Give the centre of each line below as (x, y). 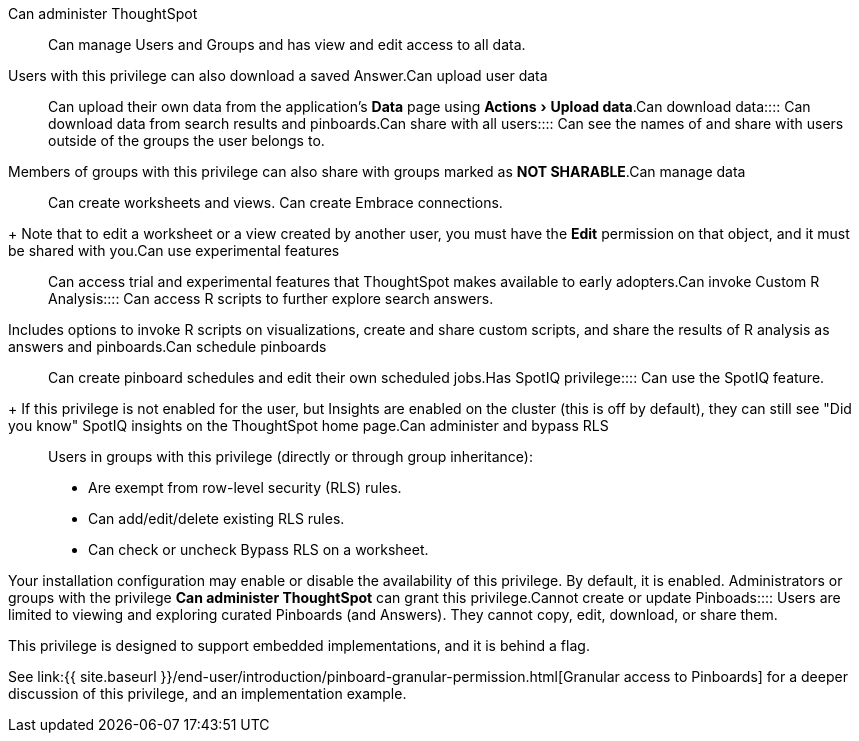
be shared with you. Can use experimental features (174, 250)
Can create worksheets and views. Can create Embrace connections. (275, 202)
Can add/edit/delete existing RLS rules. (216, 518)
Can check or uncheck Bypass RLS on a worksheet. (258, 549)
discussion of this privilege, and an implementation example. (207, 693)
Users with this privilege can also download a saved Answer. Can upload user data (278, 75)
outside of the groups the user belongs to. (186, 140)
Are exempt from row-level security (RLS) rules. (245, 487)
